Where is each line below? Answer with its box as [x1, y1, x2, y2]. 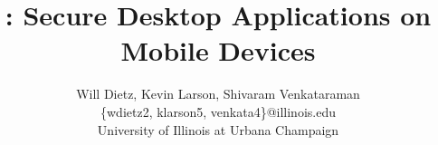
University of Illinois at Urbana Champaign [97, 120, 339, 139]
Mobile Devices [120, 32, 316, 69]
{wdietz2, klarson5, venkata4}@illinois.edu [100, 101, 336, 121]
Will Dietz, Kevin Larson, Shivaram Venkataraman [76, 84, 360, 103]
